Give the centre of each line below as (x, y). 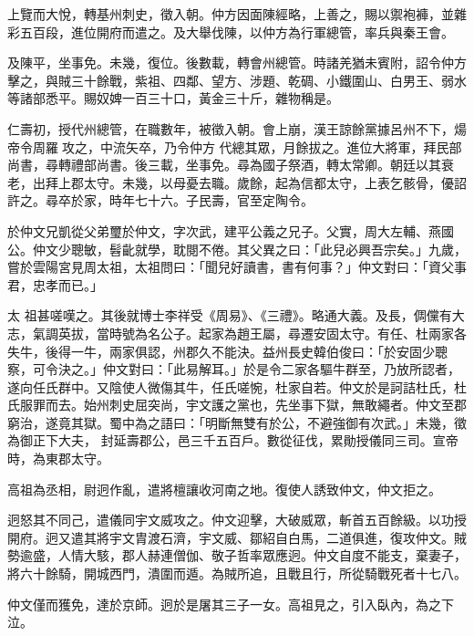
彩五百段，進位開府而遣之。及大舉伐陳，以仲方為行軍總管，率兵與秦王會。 (231, 31)
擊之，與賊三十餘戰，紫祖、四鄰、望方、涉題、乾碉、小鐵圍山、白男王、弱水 (237, 80)
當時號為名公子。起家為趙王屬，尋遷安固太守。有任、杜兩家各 (281, 333)
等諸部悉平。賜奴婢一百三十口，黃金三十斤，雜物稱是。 (173, 98)
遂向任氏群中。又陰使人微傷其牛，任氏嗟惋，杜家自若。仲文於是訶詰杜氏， (231, 386)
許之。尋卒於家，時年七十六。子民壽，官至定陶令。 (160, 200)
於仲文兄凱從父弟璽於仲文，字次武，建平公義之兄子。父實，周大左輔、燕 (224, 230)
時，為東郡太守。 (58, 459)
